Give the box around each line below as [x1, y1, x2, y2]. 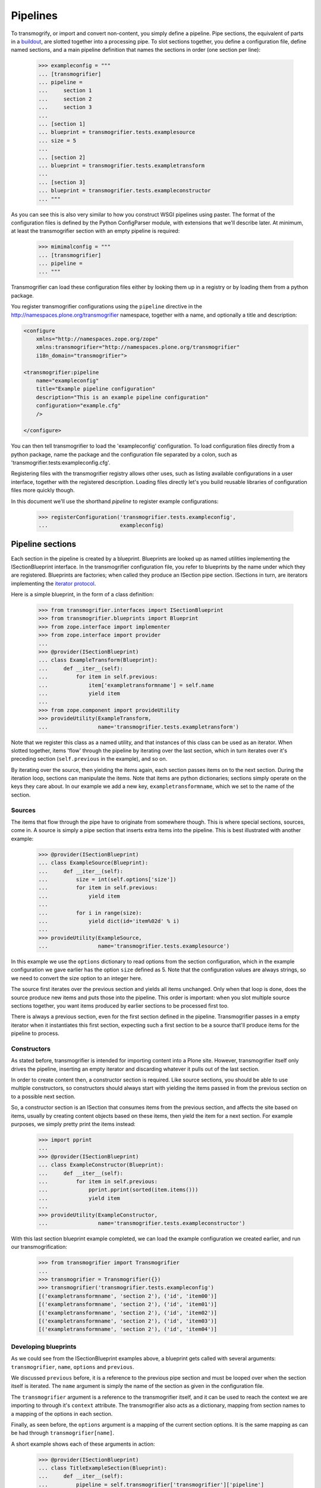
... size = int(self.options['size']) [38, 876, 177, 883]
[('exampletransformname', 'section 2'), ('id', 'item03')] [38, 1318, 218, 1324]
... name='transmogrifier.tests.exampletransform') [38, 723, 240, 730]
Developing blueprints [11, 1342, 77, 1351]
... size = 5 [38, 137, 77, 144]
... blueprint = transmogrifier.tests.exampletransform [38, 162, 205, 169]
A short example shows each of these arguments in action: [11, 1440, 155, 1448]
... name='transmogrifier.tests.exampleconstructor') [38, 1220, 246, 1226]
